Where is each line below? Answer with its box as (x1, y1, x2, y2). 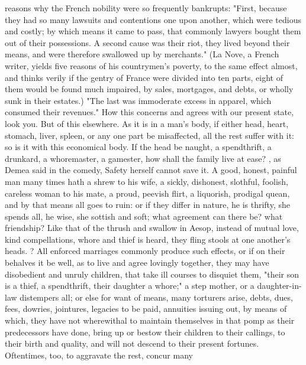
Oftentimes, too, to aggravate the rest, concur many (5, 348, 193, 361)
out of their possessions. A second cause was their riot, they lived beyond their (5, 36, 290, 48)
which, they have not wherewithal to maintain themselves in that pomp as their (5, 314, 295, 327)
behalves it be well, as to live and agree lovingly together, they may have (5, 256, 269, 269)
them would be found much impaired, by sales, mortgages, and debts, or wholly (5, 83, 294, 95)
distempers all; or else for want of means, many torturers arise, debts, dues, (20, 291, 293, 303)
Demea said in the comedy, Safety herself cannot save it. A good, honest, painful (5, 164, 297, 176)
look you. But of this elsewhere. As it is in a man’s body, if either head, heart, (5, 117, 289, 129)
